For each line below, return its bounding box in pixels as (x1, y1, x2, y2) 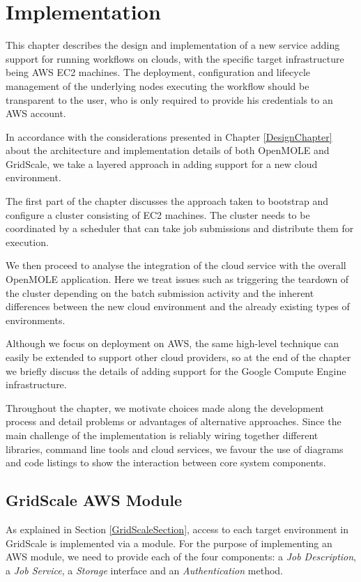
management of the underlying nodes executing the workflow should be (6, 78, 309, 93)
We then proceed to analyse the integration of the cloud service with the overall (6, 258, 346, 273)
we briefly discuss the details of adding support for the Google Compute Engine (6, 363, 346, 378)
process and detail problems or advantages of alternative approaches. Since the (6, 414, 341, 429)
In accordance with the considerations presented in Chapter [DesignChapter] (6, 129, 332, 144)
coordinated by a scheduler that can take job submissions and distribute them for (6, 221, 354, 236)
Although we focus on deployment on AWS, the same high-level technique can (6, 336, 339, 351)
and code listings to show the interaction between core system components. (6, 455, 326, 470)
